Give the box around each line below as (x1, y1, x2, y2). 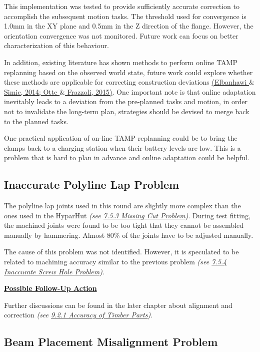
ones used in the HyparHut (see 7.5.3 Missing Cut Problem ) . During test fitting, (4, 210, 250, 220)
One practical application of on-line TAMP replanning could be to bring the (4, 133, 237, 143)
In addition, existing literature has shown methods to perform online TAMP (4, 57, 237, 67)
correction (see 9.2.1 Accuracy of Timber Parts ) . (4, 309, 153, 320)
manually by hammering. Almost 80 (4, 229, 114, 240)
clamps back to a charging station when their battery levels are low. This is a (4, 142, 241, 153)
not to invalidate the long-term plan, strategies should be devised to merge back (4, 106, 249, 116)
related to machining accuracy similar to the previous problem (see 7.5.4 (4, 256, 227, 267)
